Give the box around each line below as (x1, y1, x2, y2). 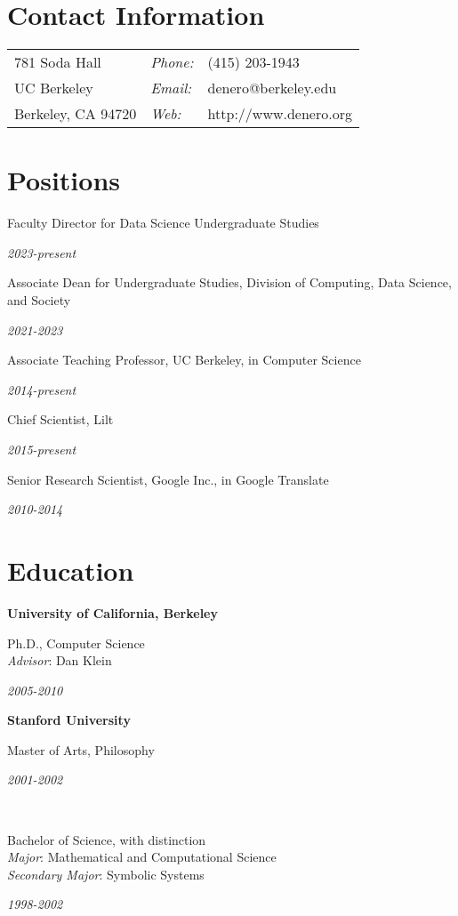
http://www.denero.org (207, 103, 352, 125)
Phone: (150, 52, 194, 73)
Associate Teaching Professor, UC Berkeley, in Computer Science (7, 350, 361, 369)
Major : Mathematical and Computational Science (7, 848, 277, 866)
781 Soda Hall (14, 52, 101, 73)
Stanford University (7, 711, 131, 729)
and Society (7, 291, 71, 309)
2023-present (7, 243, 76, 261)
